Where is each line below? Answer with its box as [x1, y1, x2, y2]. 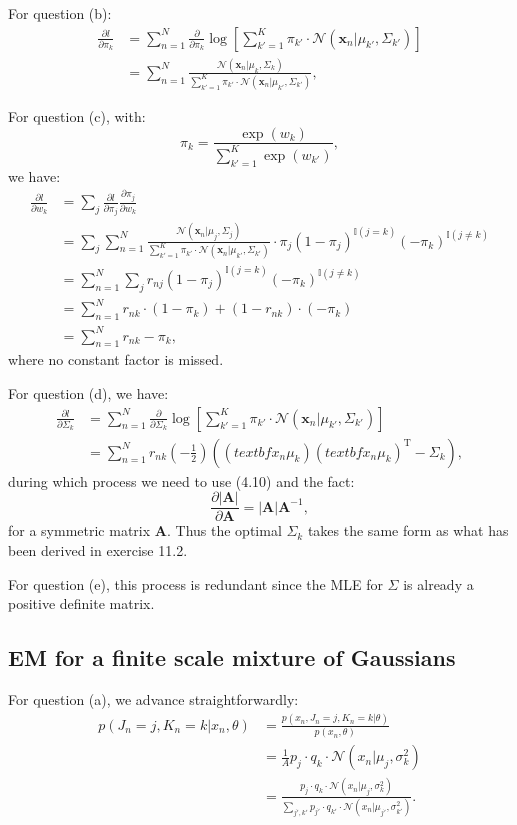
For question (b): [8, 3, 112, 23]
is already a [403, 573, 474, 594]
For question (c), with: [8, 105, 146, 126]
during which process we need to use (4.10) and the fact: [8, 470, 355, 491]
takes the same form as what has [307, 520, 509, 541]
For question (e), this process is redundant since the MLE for [8, 573, 383, 594]
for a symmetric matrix [8, 520, 151, 541]
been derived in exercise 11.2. [8, 539, 188, 560]
